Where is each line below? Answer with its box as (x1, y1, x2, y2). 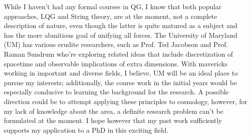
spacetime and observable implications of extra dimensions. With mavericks (4, 58, 228, 68)
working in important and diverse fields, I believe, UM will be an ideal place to (4, 68, 238, 78)
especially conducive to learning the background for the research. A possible (4, 87, 229, 97)
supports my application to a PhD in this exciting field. (4, 124, 169, 135)
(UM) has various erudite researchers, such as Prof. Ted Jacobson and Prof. (4, 39, 228, 49)
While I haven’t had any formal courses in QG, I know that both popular (4, 1, 221, 11)
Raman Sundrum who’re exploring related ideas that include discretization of (4, 48, 233, 59)
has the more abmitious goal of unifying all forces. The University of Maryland (4, 30, 237, 40)
